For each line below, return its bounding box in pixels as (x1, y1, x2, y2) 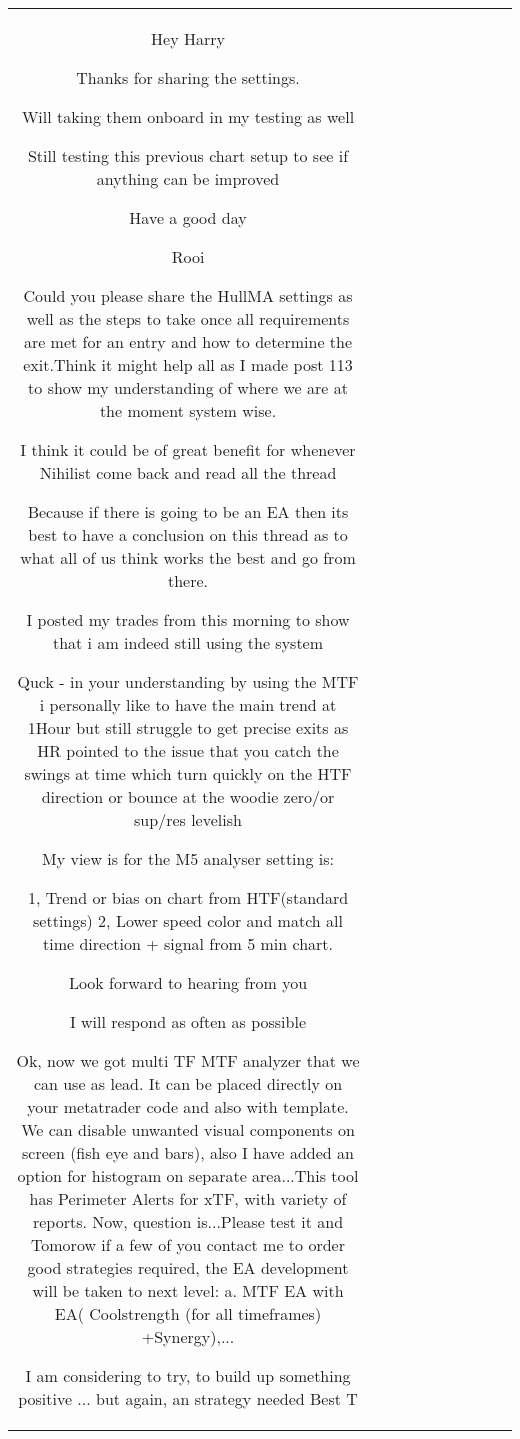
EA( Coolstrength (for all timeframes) (54, 1302, 322, 1325)
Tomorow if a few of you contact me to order (31, 1233, 345, 1256)
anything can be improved (96, 167, 280, 190)
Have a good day (129, 206, 247, 229)
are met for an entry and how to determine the (23, 330, 353, 353)
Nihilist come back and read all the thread (39, 461, 337, 484)
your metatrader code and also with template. (27, 1095, 349, 1118)
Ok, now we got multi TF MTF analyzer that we (16, 1049, 360, 1072)
